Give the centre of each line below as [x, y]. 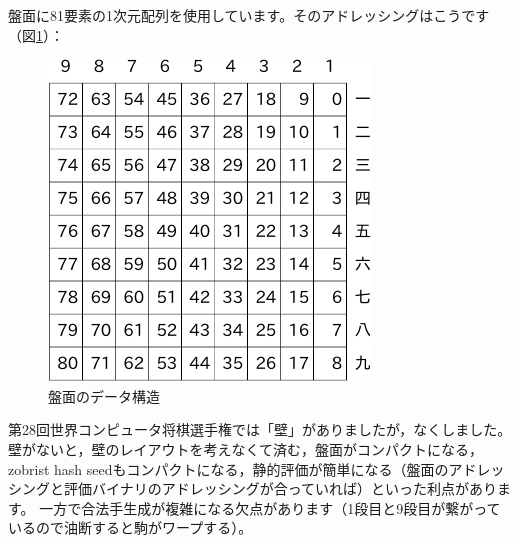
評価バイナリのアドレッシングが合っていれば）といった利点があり [280, 488]
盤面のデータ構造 [104, 395]
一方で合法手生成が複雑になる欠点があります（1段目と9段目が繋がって [270, 507]
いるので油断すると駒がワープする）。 [130, 527]
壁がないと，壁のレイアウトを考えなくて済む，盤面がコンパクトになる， [246, 448]
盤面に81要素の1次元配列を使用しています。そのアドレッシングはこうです [249, 15]
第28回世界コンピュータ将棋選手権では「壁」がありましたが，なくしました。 [260, 429]
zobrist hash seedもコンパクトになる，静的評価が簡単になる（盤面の [228, 468]
